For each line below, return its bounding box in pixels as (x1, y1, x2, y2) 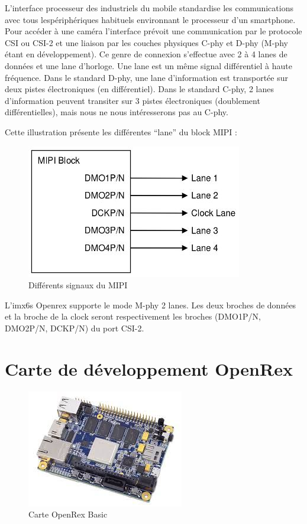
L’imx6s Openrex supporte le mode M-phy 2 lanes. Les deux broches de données (5, 298, 296, 311)
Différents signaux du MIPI (28, 279, 128, 291)
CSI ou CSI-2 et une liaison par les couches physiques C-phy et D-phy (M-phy (5, 36, 288, 48)
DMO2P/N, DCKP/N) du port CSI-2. (5, 321, 144, 334)
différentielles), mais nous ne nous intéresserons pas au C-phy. (5, 106, 228, 118)
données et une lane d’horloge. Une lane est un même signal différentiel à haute (5, 59, 292, 71)
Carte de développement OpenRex (5, 356, 293, 380)
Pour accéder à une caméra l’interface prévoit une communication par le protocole (5, 25, 302, 37)
